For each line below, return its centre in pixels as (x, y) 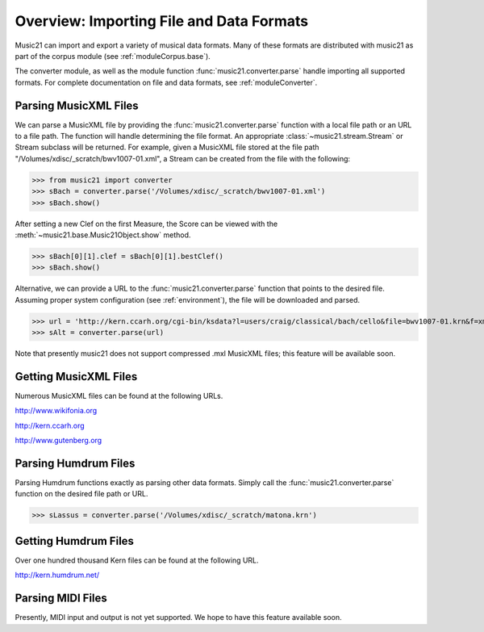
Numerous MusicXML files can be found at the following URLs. (119, 396)
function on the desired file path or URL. (81, 494)
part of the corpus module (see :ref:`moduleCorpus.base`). (113, 56)
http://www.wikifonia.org (56, 411)
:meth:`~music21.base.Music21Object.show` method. (103, 235)
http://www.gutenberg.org (58, 441)
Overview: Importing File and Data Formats (162, 21)
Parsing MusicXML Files (77, 105)
